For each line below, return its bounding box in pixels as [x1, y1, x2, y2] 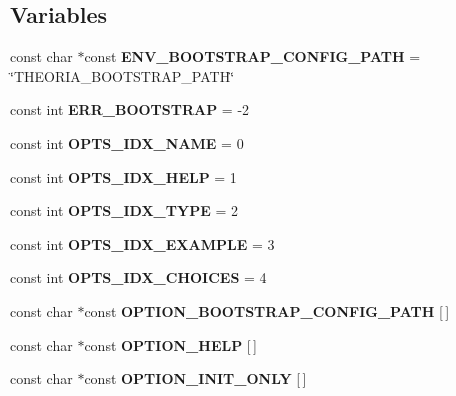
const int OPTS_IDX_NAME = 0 [10, 132, 244, 153]
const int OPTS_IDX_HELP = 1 [10, 166, 237, 187]
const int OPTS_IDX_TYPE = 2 [10, 200, 238, 221]
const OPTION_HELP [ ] [84, 334, 257, 355]
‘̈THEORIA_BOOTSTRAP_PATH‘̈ [10, 65, 235, 86]
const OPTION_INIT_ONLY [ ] [84, 368, 307, 389]
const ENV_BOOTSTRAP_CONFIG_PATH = [84, 46, 421, 67]
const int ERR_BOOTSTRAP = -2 [10, 99, 250, 120]
